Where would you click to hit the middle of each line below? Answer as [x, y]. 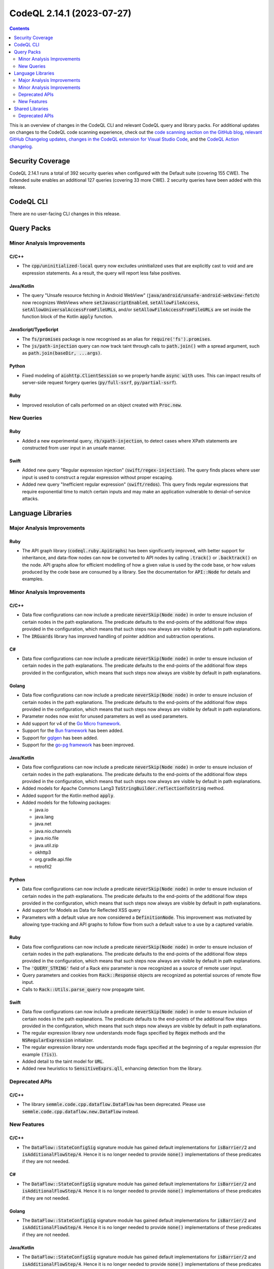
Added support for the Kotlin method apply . [68, 795]
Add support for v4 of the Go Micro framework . [72, 723]
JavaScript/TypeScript [34, 329]
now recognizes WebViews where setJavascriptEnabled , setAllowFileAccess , [111, 303]
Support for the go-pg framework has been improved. [78, 745]
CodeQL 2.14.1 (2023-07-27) [70, 13]
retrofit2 [43, 866]
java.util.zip [47, 845]
